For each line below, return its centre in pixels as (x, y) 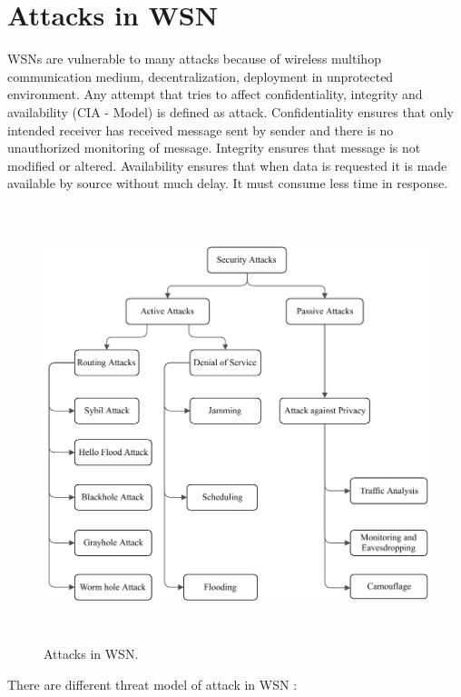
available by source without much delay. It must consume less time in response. (228, 183)
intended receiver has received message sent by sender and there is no (201, 129)
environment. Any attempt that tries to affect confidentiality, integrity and (215, 94)
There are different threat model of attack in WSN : (152, 685)
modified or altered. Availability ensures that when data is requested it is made (227, 165)
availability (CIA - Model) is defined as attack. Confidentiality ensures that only (230, 111)
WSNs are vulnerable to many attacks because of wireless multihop (194, 59)
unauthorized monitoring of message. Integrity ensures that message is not (214, 148)
